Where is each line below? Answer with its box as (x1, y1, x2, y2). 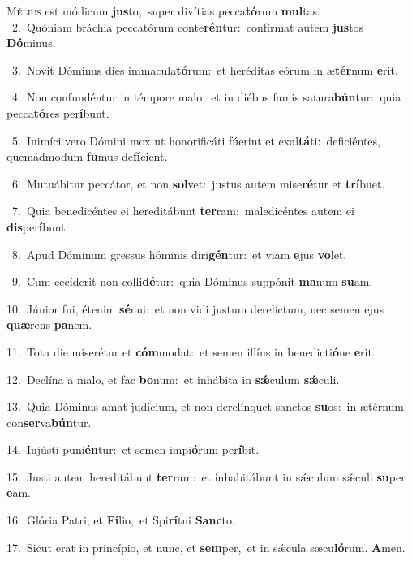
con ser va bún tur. (6, 413, 92, 430)
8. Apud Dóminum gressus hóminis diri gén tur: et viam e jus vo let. (11, 245, 347, 262)
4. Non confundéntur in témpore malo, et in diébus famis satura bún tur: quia (11, 88, 401, 106)
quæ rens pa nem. (6, 316, 92, 333)
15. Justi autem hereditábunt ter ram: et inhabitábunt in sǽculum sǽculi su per (6, 468, 406, 485)
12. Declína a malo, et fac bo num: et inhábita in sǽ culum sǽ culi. (6, 370, 340, 387)
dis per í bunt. (6, 218, 69, 235)
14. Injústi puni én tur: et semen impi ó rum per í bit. (6, 441, 260, 458)
